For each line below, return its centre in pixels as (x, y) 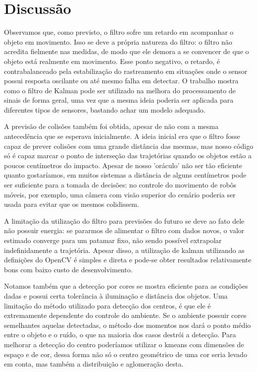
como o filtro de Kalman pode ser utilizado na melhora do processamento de (120, 90)
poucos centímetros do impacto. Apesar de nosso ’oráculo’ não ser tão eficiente (123, 165)
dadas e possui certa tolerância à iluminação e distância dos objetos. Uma (116, 295)
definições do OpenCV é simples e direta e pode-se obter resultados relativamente (128, 260)
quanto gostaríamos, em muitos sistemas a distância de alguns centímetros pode (125, 175)
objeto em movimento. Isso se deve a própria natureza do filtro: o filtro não (118, 41)
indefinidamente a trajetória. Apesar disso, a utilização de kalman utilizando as (124, 250)
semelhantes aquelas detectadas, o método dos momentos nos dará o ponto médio (128, 325)
